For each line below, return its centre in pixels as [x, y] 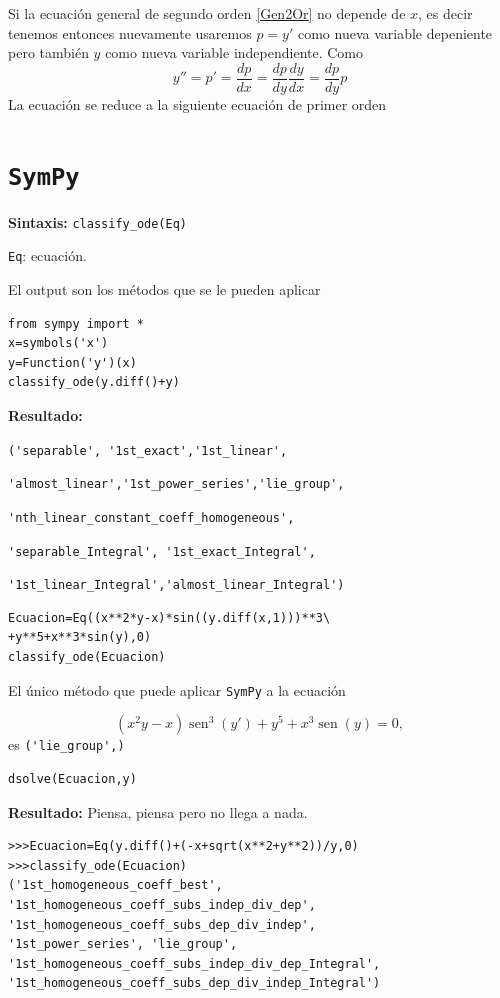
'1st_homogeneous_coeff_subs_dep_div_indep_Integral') [194, 983]
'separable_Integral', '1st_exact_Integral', [162, 551]
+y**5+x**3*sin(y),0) [80, 637]
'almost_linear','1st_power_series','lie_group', [176, 484]
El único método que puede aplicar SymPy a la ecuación [177, 689]
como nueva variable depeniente [395, 32]
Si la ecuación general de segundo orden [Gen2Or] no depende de [207, 13]
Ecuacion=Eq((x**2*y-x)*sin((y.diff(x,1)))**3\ [169, 617]
